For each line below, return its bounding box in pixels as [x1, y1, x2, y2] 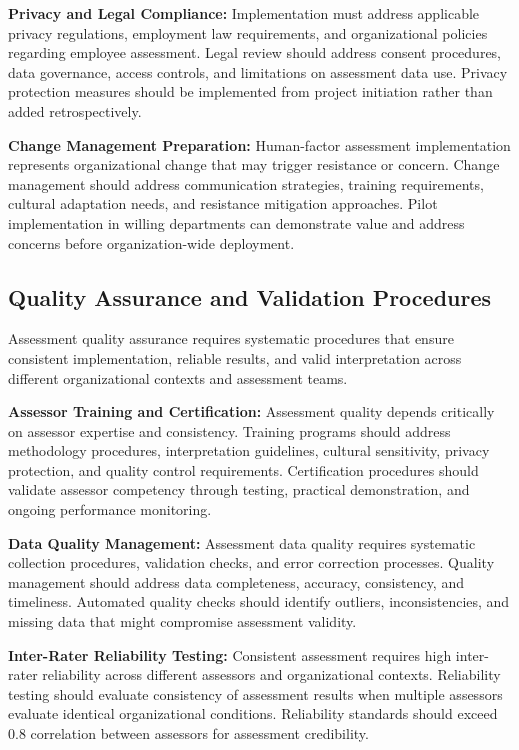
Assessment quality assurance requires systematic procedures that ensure [8, 328, 454, 349]
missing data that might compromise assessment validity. [8, 611, 357, 632]
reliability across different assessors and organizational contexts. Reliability [42, 664, 501, 685]
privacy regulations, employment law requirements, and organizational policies [8, 22, 488, 43]
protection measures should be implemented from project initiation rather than [8, 81, 493, 102]
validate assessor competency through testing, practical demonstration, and [8, 479, 470, 500]
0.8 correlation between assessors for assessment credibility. [8, 723, 369, 744]
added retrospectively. [8, 100, 142, 121]
